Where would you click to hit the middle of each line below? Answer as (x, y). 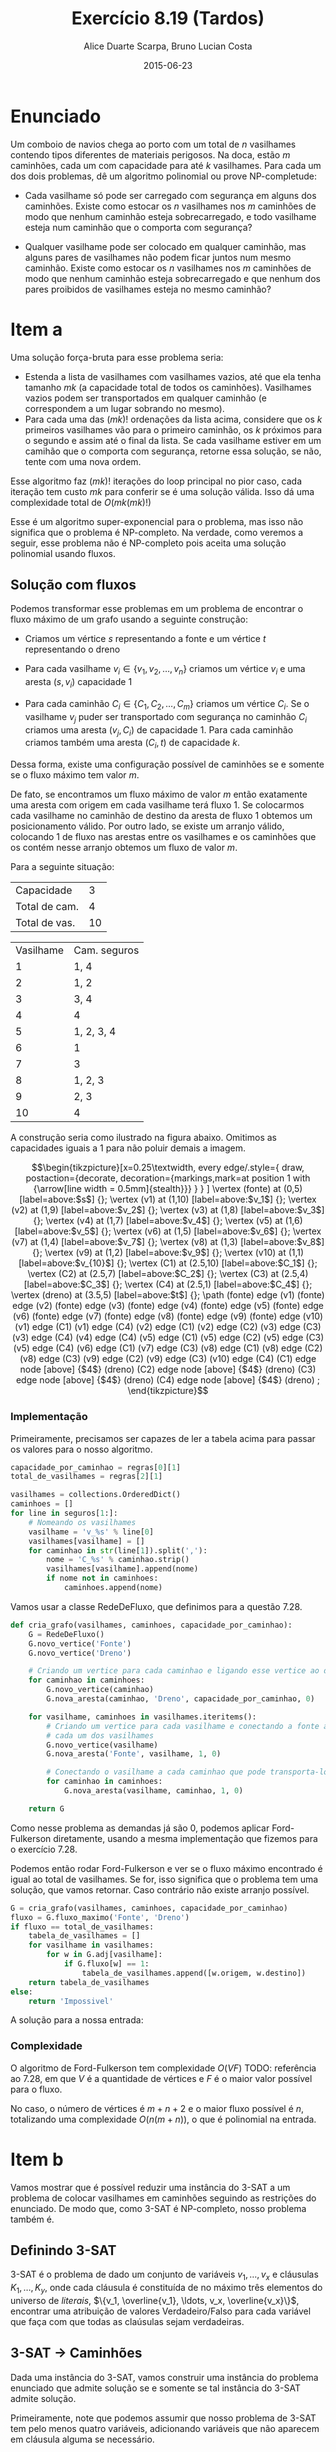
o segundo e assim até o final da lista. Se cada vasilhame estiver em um (173, 440)
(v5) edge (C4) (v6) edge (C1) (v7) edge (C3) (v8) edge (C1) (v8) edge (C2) (168, 1348)
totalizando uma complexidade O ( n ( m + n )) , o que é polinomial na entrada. (163, 2119)
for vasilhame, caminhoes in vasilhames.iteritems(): (142, 1717)
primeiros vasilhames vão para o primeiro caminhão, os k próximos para (173, 429)
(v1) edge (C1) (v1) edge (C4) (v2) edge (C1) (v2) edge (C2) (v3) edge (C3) (168, 1327)
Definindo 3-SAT (63, 2250)
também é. (32, 2219)
